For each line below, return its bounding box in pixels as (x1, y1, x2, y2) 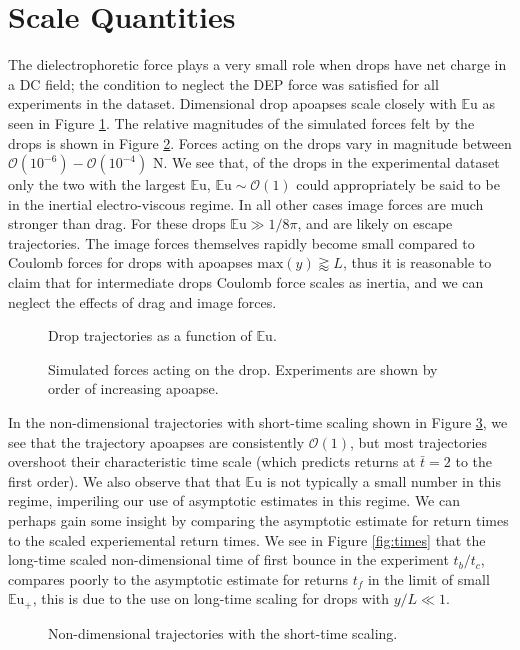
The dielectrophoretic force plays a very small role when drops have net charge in (8, 54, 507, 75)
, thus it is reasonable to (342, 252, 492, 273)
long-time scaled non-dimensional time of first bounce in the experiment (8, 549, 449, 570)
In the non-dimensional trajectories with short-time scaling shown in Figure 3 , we (8, 412, 508, 433)
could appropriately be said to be (296, 174, 500, 195)
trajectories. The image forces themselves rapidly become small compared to (8, 232, 475, 253)
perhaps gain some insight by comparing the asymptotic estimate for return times (8, 510, 509, 530)
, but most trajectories (349, 431, 488, 452)
